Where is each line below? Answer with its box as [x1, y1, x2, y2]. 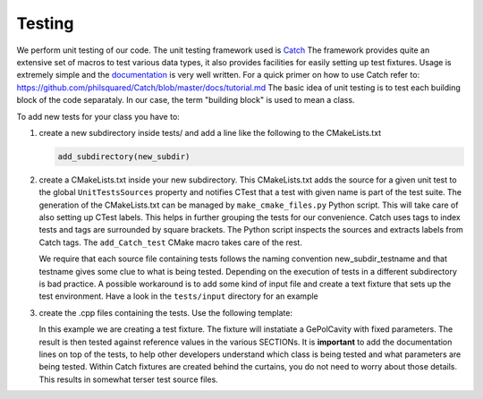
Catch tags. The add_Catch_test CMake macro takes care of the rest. [38, 237, 303, 248]
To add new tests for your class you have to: [16, 111, 181, 122]
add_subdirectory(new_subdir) [57, 151, 191, 161]
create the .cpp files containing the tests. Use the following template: [38, 307, 292, 318]
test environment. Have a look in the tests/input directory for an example [38, 291, 319, 301]
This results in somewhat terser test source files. [38, 374, 218, 385]
